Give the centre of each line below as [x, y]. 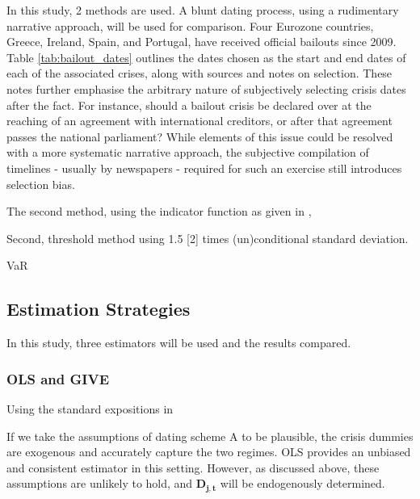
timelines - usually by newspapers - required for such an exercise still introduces [204, 168]
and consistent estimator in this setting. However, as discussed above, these [193, 467]
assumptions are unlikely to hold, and [100, 483]
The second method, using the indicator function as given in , [159, 211]
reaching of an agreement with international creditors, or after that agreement [199, 121]
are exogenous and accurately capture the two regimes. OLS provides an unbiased [209, 452]
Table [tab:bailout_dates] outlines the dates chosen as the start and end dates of [206, 57]
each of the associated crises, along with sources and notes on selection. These [199, 73]
